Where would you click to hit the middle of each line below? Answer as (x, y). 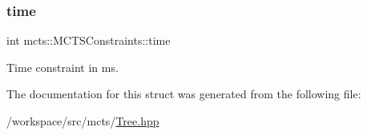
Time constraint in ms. (63, 67)
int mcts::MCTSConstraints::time (89, 40)
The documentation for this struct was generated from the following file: (184, 94)
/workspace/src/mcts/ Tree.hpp (83, 121)
